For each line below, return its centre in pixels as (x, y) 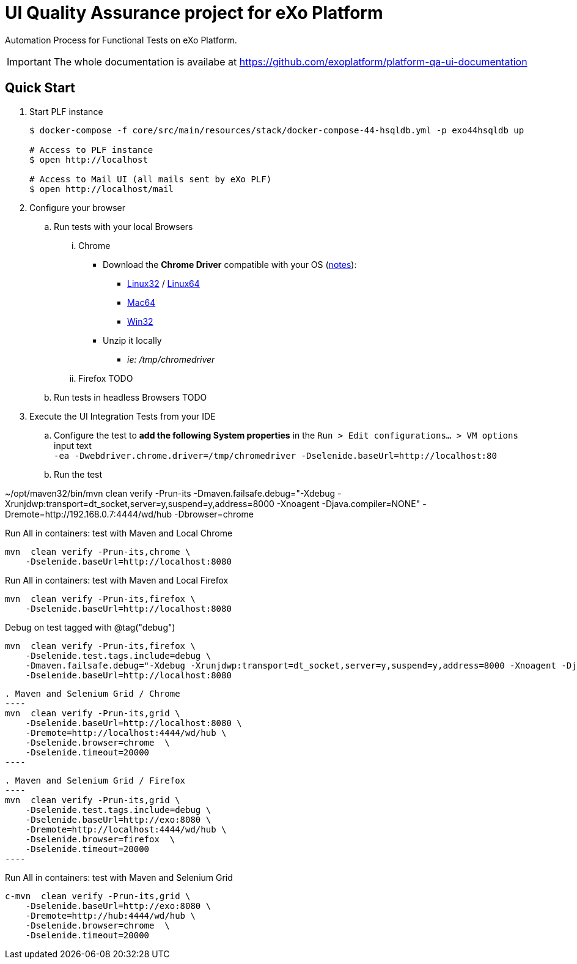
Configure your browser (77, 207)
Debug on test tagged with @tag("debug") (90, 627)
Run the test (78, 474)
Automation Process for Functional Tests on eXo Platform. (121, 40)
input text (73, 445)
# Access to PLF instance (91, 150)
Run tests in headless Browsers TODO (130, 397)
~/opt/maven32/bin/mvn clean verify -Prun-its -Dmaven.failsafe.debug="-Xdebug (170, 493)
